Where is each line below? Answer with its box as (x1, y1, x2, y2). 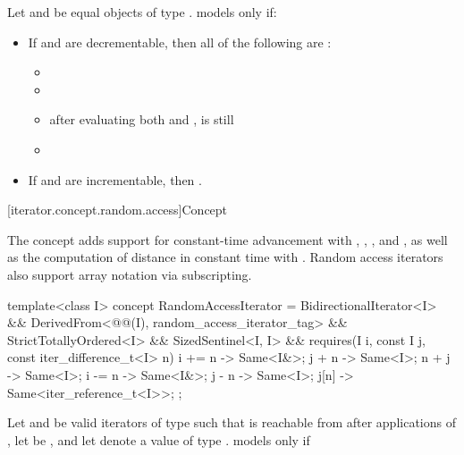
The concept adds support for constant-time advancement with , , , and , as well (7, 230, 448, 249)
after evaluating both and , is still (49, 110, 234, 129)
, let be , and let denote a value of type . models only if (7, 430, 310, 449)
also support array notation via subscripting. (7, 265, 252, 283)
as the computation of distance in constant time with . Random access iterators (7, 248, 443, 266)
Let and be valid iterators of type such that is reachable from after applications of (7, 413, 456, 432)
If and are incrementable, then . (28, 170, 202, 189)
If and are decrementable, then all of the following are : (28, 32, 332, 51)
